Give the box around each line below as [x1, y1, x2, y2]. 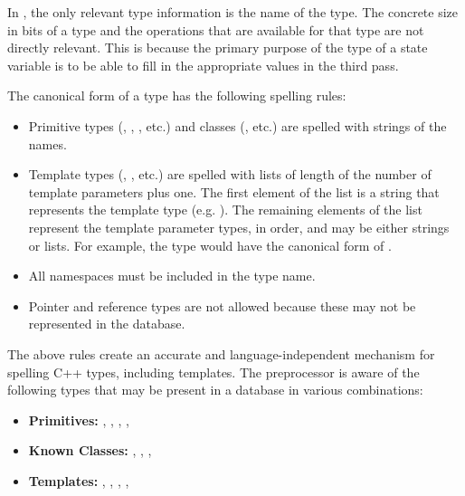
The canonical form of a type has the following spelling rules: [7, 86, 346, 105]
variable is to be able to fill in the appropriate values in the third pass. [7, 55, 399, 74]
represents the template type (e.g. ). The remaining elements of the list [28, 200, 422, 219]
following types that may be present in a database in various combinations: [7, 380, 423, 399]
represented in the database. [28, 314, 185, 333]
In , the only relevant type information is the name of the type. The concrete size [7, 3, 459, 21]
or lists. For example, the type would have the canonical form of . [28, 235, 392, 254]
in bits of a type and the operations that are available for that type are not [7, 20, 424, 39]
